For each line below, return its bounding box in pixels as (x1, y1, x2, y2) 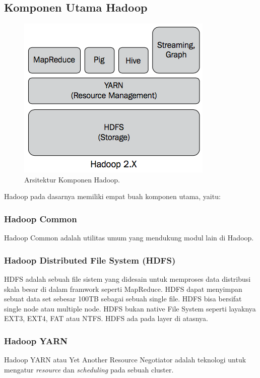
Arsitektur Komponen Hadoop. (24, 174, 120, 184)
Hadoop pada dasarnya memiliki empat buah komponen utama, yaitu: (4, 191, 221, 202)
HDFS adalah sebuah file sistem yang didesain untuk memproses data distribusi (4, 274, 251, 284)
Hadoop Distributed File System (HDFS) (4, 254, 176, 266)
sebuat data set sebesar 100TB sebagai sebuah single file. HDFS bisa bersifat (4, 293, 242, 304)
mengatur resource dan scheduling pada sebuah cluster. (4, 364, 174, 374)
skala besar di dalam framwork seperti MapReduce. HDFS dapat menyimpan (4, 283, 242, 294)
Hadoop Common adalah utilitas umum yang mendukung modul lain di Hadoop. (4, 232, 254, 243)
